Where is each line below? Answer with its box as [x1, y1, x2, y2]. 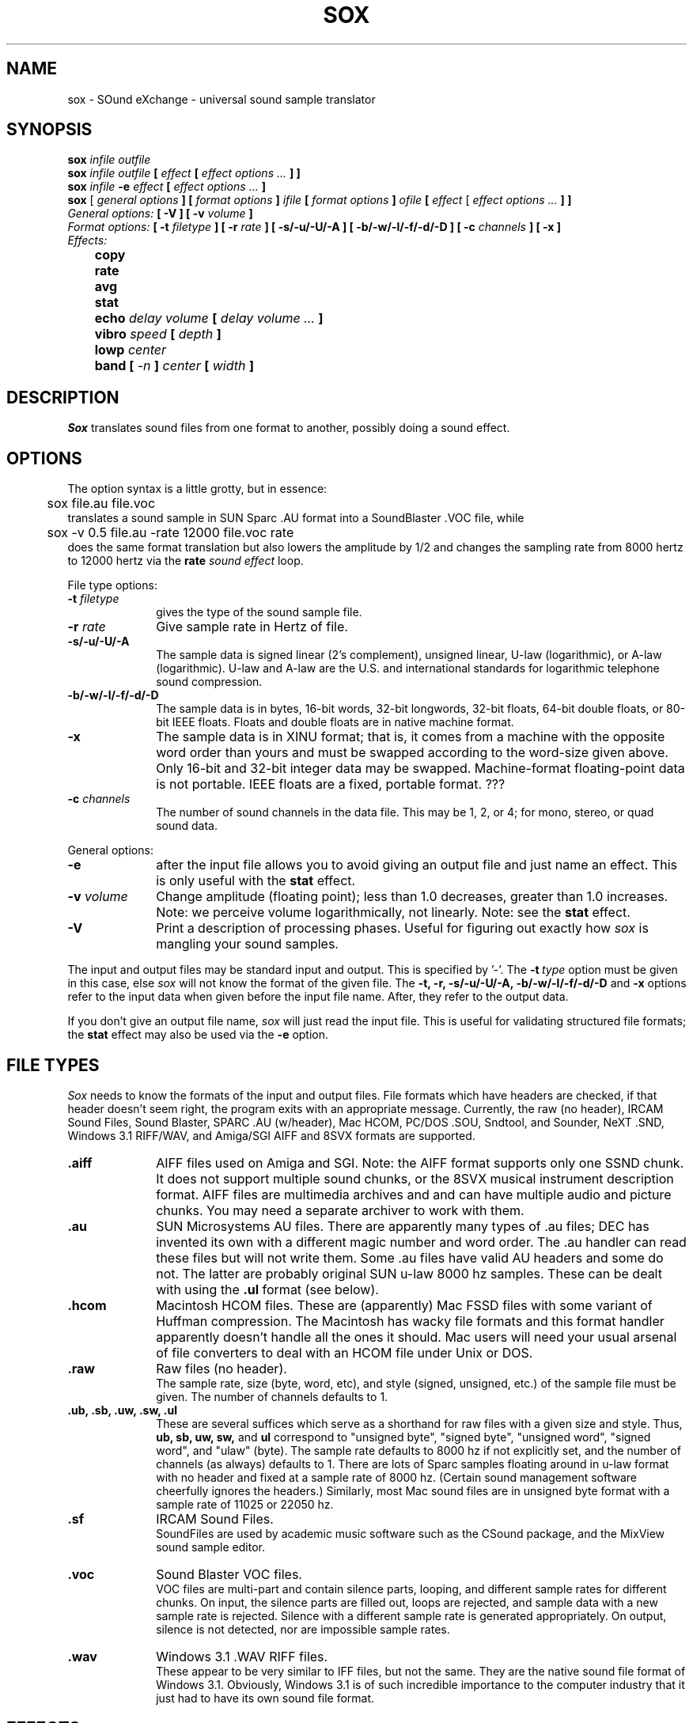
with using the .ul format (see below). [156, 1281, 379, 1297]
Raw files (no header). [156, 1360, 287, 1377]
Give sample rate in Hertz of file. [156, 619, 348, 635]
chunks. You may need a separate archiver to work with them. [156, 1202, 524, 1218]
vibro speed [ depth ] [94, 326, 222, 343]
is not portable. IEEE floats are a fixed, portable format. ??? [156, 776, 506, 793]
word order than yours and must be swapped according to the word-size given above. [156, 744, 668, 761]
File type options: [67, 578, 157, 593]
